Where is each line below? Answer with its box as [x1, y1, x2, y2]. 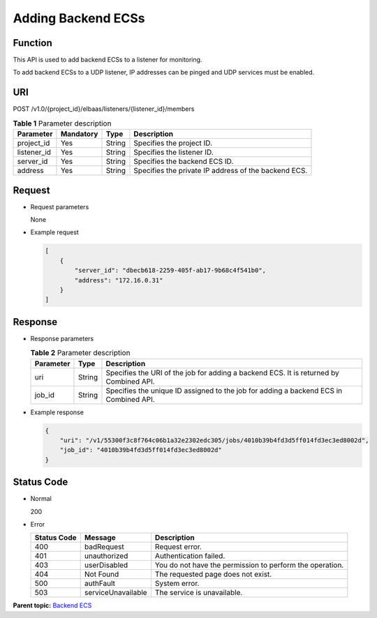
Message [84, 533, 117, 543]
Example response [30, 408, 84, 416]
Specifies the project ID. [133, 138, 213, 148]
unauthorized [84, 551, 128, 561]
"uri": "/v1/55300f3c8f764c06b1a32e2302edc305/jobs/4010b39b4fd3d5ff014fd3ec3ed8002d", [59, 437, 369, 444]
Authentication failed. [154, 551, 226, 561]
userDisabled [84, 560, 128, 570]
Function [13, 37, 52, 49]
